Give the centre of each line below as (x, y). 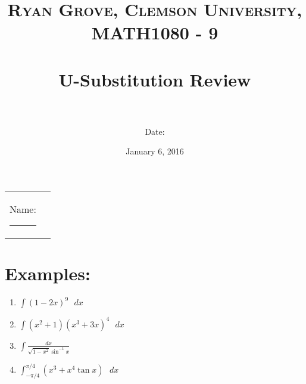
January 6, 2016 (155, 151)
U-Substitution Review (155, 79)
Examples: (48, 273)
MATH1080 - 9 (155, 32)
